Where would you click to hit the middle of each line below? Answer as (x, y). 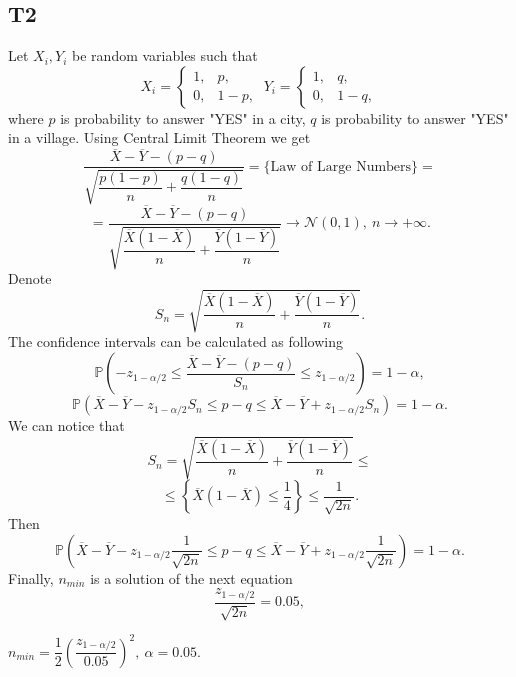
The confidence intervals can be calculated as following (176, 341)
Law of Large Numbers (341, 166)
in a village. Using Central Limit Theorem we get (159, 137)
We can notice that (66, 425)
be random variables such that (165, 55)
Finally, (31, 577)
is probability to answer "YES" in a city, (183, 117)
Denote (30, 278)
